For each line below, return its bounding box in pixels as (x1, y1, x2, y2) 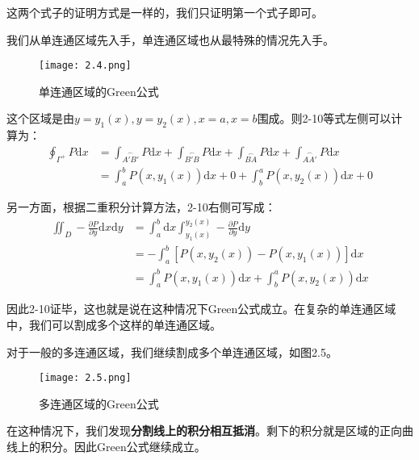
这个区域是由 (6, 110, 74, 127)
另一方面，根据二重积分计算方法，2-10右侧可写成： (6, 198, 276, 215)
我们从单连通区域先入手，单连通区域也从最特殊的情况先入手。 (6, 31, 334, 48)
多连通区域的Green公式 (39, 395, 159, 412)
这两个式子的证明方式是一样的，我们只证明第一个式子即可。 (6, 4, 323, 20)
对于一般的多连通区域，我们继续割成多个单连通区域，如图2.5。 (6, 343, 337, 360)
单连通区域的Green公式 (39, 82, 159, 99)
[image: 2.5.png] (39, 372, 132, 384)
